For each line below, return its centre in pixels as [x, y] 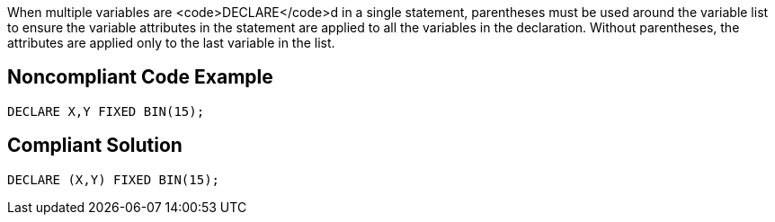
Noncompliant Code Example [140, 77]
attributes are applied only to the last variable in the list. [171, 43]
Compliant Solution [95, 146]
